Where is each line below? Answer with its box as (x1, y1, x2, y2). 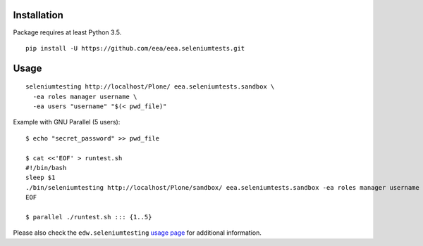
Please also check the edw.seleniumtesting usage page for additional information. (13, 228, 262, 237)
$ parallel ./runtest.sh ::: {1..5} (25, 213, 152, 221)
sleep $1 (25, 174, 56, 182)
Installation (13, 9, 63, 21)
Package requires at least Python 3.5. (13, 28, 122, 37)
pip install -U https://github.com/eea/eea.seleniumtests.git (25, 44, 245, 52)
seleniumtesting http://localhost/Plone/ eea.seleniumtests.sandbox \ (25, 83, 275, 91)
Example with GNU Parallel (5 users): (13, 118, 121, 127)
